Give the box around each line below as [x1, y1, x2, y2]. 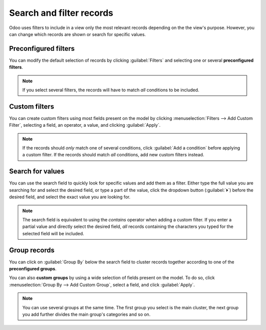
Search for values [9, 167, 65, 176]
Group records [9, 246, 55, 254]
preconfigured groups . [9, 266, 57, 272]
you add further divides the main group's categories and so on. [22, 311, 151, 317]
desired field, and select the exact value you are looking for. [9, 194, 131, 200]
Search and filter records [9, 7, 113, 18]
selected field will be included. [22, 230, 84, 236]
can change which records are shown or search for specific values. [9, 31, 146, 37]
